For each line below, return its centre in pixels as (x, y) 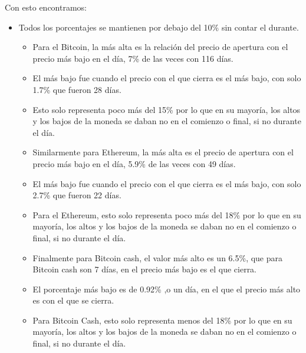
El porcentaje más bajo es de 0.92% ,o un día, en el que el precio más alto (167, 289)
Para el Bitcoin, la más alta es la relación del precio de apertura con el (160, 47)
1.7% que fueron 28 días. (77, 89)
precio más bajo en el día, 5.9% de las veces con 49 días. (134, 163)
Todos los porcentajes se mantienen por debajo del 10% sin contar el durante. (159, 27)
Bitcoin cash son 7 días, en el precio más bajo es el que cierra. (145, 269)
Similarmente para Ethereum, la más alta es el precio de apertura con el (163, 152)
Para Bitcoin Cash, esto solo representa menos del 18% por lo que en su (162, 320)
